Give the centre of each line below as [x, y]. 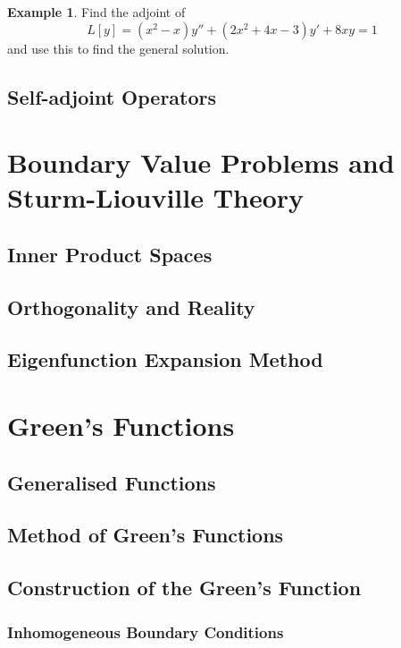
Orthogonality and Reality [131, 307]
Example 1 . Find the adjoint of [96, 12]
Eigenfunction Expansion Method [165, 359]
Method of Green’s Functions [146, 535]
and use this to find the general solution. [118, 48]
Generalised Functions [112, 482]
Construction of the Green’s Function [184, 588]
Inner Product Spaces [110, 254]
